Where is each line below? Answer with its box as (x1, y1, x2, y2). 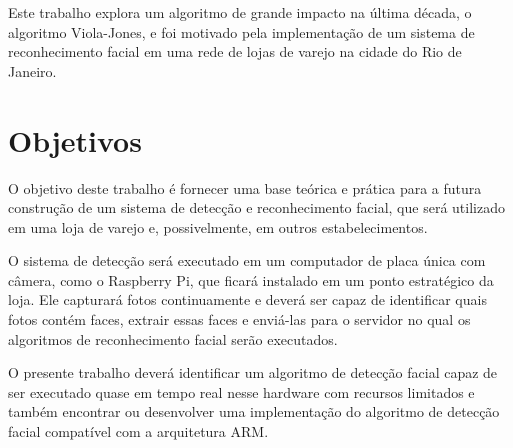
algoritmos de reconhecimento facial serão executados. (8, 328, 338, 349)
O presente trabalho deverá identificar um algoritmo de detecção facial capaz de (8, 362, 498, 383)
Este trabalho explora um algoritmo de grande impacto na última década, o (8, 2, 472, 22)
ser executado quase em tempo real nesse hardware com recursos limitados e (8, 381, 475, 402)
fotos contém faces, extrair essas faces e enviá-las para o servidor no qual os (8, 309, 471, 330)
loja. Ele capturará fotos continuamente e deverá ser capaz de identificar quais (8, 289, 487, 310)
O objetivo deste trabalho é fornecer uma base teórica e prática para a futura (8, 177, 482, 198)
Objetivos (8, 119, 142, 160)
